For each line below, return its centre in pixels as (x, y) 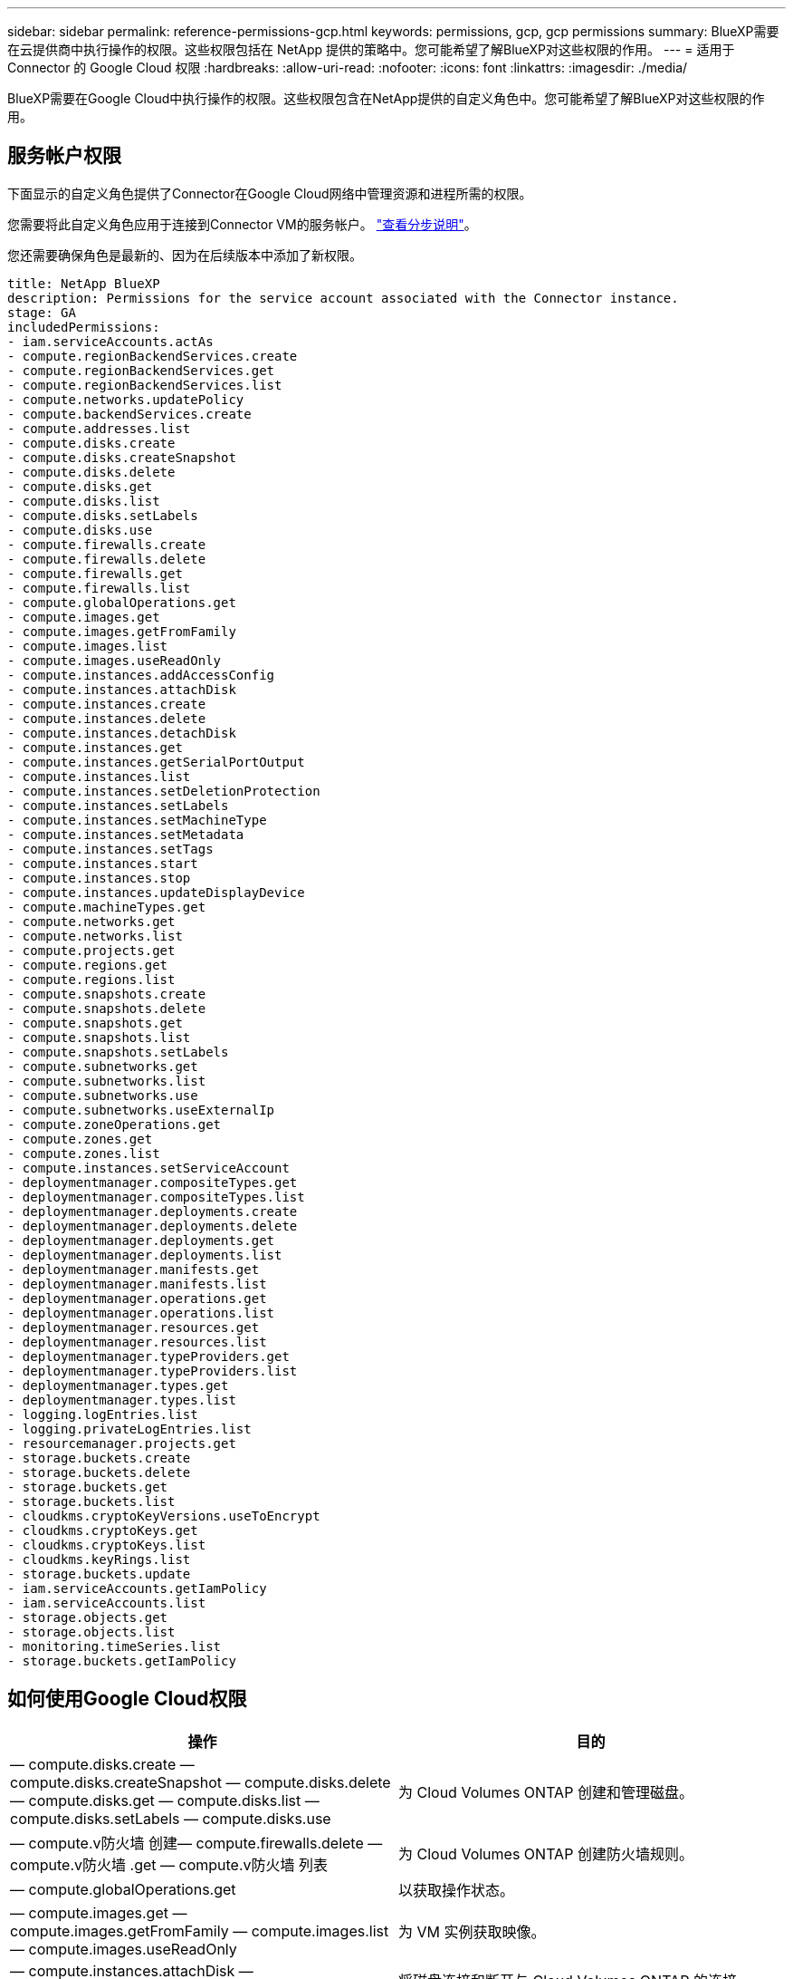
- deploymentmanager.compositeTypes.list (156, 1197)
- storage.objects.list (91, 1631)
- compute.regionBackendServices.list (145, 385)
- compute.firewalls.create (107, 544)
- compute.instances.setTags (110, 849)
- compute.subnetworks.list (107, 1081)
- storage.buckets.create (99, 1458)
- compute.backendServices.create (129, 414)
